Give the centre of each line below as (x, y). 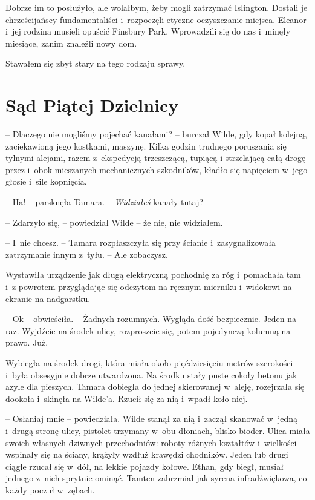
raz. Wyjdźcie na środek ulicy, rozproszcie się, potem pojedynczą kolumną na (148, 330)
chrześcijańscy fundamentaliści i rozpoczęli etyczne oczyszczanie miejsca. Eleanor (156, 19)
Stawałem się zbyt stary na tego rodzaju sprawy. (96, 63)
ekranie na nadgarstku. (48, 298)
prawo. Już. (27, 342)
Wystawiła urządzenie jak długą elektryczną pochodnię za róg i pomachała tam (153, 275)
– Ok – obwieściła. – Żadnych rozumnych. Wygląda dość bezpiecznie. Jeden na (151, 319)
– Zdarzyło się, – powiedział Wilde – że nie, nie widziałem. (114, 222)
